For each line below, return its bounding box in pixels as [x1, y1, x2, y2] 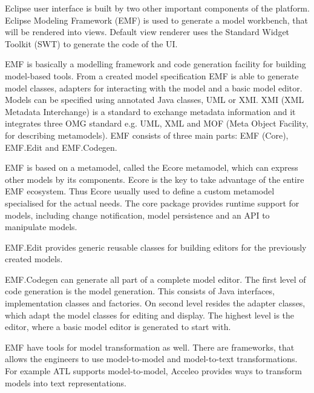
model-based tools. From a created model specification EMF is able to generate [5, 69, 299, 82]
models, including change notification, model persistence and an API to [5, 208, 270, 221]
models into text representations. [5, 376, 126, 389]
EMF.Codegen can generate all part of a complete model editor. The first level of [5, 272, 306, 285]
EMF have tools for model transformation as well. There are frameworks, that [5, 340, 295, 353]
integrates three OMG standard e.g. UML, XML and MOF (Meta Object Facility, [5, 117, 309, 130]
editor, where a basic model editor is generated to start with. [5, 320, 231, 333]
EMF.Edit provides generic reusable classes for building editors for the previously [5, 240, 307, 253]
